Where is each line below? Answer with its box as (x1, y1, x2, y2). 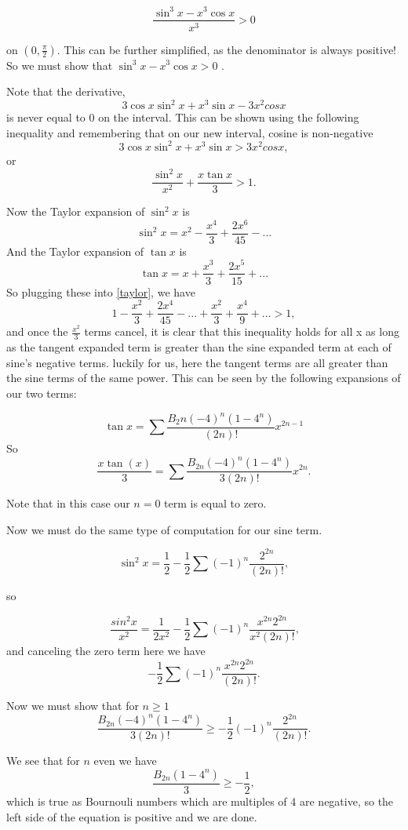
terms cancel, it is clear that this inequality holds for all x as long (84, 323, 399, 340)
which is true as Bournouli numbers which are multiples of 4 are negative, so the (6, 793, 394, 809)
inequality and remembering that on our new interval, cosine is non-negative (6, 124, 373, 140)
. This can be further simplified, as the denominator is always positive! (56, 41, 396, 57)
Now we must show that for (6, 697, 139, 714)
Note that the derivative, (6, 83, 126, 100)
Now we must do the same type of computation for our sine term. (6, 521, 322, 537)
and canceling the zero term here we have (6, 643, 206, 659)
